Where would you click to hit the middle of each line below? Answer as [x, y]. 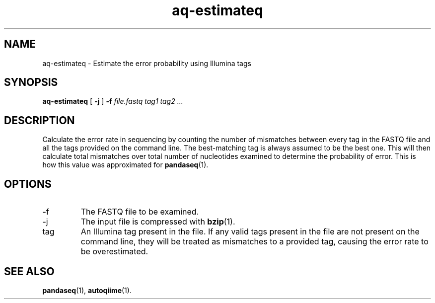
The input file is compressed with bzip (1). [158, 222]
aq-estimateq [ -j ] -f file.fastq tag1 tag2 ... [113, 101]
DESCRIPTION [39, 120]
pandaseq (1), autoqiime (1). [87, 290]
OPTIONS [28, 184]
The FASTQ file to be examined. [140, 212]
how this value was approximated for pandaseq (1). [125, 165]
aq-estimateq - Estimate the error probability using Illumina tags [147, 63]
